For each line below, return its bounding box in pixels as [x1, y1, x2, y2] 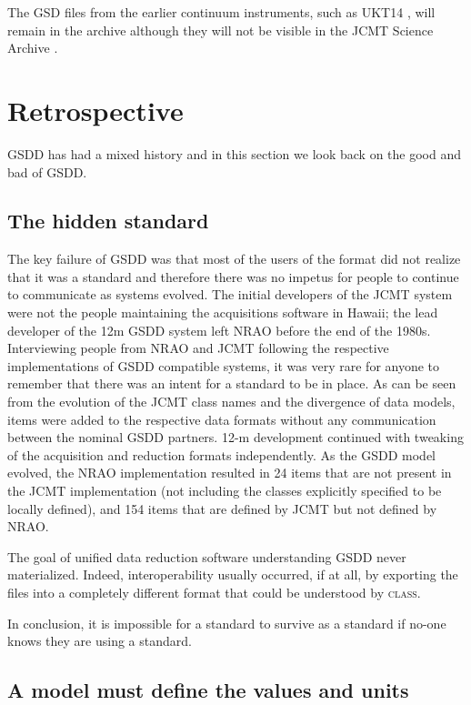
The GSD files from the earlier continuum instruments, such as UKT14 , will [7, 3, 436, 21]
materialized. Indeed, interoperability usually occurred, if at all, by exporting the [7, 565, 458, 584]
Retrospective [7, 91, 184, 128]
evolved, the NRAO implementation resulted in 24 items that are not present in [7, 463, 452, 482]
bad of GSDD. [7, 162, 87, 181]
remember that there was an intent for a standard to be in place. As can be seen [7, 374, 456, 393]
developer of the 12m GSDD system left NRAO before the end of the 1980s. [7, 320, 431, 339]
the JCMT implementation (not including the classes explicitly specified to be [7, 481, 442, 500]
